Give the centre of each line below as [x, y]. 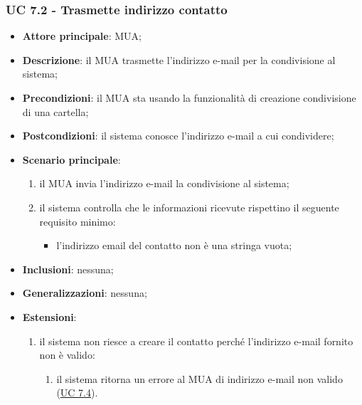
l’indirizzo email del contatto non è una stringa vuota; [174, 245]
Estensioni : [49, 316]
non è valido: [67, 355]
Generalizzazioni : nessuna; [85, 293]
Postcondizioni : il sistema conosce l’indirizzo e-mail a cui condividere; [178, 136]
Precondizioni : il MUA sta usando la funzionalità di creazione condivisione [189, 98]
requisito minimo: [78, 221]
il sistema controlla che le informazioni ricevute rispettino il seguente [189, 207]
